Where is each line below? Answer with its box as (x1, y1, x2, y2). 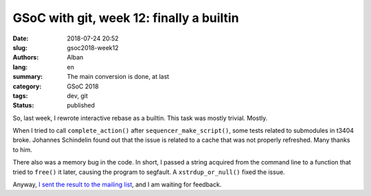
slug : (12, 43, 27, 51)
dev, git (67, 91, 89, 99)
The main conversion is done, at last (67, 73, 170, 81)
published (67, 101, 95, 110)
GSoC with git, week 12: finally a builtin (12, 10, 240, 25)
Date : (12, 34, 29, 42)
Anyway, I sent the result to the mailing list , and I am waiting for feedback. (12, 180, 222, 188)
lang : (12, 62, 28, 71)
